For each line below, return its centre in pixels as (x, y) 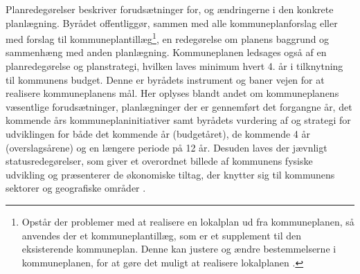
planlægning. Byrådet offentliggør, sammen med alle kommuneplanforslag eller (172, 22)
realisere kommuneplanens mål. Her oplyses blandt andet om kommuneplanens (172, 93)
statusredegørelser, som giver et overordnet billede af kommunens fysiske (159, 161)
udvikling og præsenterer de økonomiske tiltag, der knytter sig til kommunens (170, 174)
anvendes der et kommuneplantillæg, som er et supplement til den (161, 235)
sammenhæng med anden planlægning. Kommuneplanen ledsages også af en (166, 52)
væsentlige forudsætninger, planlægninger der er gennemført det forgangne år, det (179, 106)
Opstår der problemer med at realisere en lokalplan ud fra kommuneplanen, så (188, 221)
